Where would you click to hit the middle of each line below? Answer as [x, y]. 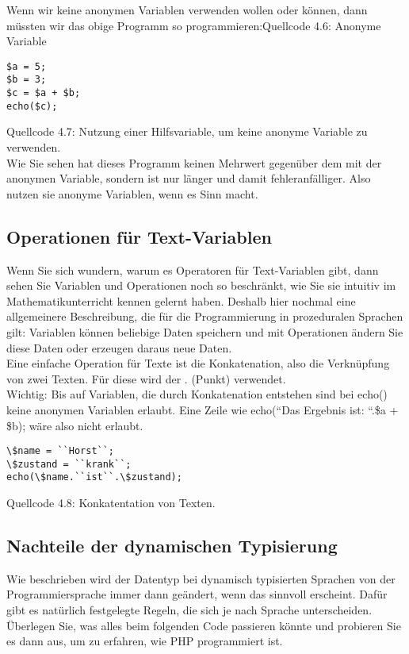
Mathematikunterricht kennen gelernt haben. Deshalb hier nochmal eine [181, 300]
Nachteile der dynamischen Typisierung [172, 546]
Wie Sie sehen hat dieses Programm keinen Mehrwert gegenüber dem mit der [194, 162]
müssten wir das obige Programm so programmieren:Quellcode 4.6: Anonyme [194, 25]
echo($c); [32, 106]
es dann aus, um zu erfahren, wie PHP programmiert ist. [145, 641]
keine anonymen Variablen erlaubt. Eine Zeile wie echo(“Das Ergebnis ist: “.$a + [203, 409]
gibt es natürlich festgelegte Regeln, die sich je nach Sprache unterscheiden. [189, 610]
